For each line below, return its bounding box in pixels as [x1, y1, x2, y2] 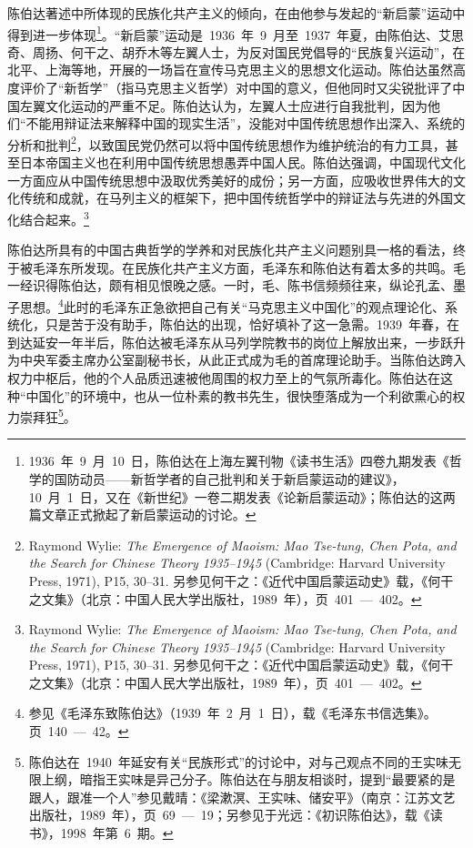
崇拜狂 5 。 [19, 405, 76, 426]
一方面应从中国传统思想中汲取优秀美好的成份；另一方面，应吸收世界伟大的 [7, 170, 453, 189]
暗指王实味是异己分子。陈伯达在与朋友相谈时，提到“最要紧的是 [79, 770, 456, 789]
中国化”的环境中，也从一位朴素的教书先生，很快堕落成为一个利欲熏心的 [25, 386, 453, 405]
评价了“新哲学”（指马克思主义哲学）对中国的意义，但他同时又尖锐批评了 [19, 78, 453, 97]
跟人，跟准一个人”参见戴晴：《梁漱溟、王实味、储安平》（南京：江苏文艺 [28, 787, 456, 806]
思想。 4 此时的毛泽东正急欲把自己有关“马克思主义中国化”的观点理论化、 [19, 294, 446, 316]
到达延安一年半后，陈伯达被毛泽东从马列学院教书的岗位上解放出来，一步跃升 [7, 332, 466, 351]
